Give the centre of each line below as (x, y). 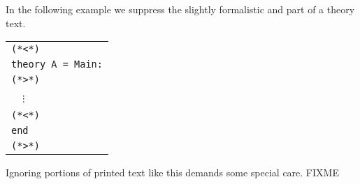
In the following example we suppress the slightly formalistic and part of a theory (180, 9)
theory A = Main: (57, 64)
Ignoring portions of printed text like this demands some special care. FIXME (172, 172)
